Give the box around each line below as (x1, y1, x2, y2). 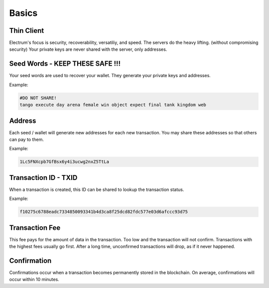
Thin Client (9, 26, 44, 35)
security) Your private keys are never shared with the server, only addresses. (9, 46, 167, 52)
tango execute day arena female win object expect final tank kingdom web (19, 102, 207, 108)
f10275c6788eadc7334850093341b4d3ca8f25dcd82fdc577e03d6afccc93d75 (19, 209, 188, 215)
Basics (9, 7, 38, 18)
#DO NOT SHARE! (19, 95, 57, 100)
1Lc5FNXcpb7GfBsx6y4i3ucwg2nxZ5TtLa (19, 159, 110, 165)
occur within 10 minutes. (9, 277, 59, 283)
